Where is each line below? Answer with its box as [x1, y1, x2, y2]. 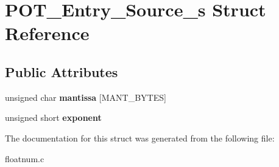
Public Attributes [5, 62, 118, 81]
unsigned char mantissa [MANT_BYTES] [5, 90, 166, 103]
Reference [5, 21, 90, 46]
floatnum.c [5, 152, 44, 165]
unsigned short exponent [5, 111, 102, 124]
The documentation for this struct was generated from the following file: [5, 131, 275, 144]
